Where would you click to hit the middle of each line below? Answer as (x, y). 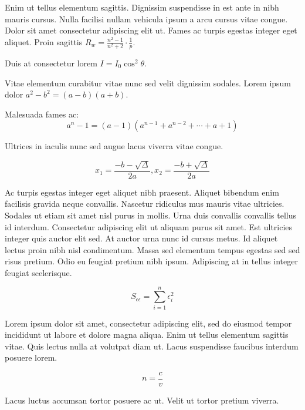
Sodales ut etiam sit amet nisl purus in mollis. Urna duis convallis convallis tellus (150, 215)
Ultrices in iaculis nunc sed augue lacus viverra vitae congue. (114, 146)
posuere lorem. (31, 357)
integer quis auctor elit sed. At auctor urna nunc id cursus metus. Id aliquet (141, 238)
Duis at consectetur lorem (51, 63)
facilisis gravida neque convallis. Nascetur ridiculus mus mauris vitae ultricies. (145, 204)
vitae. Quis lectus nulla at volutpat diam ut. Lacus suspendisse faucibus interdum (152, 346)
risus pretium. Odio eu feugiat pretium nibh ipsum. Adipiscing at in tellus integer (151, 261)
